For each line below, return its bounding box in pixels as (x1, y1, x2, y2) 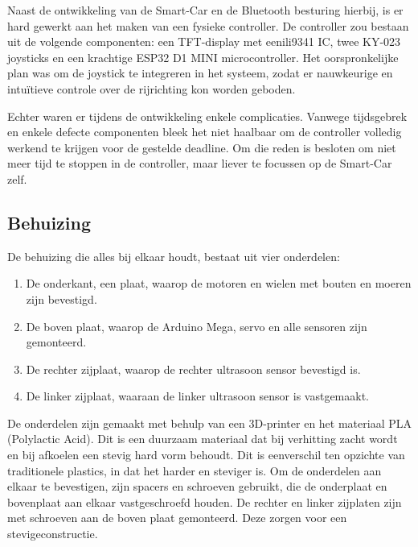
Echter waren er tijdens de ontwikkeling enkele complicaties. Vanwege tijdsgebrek (7, 107, 408, 124)
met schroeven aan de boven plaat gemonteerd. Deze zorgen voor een (7, 509, 347, 526)
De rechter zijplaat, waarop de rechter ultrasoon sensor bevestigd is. (26, 360, 361, 377)
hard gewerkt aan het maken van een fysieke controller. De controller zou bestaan (7, 17, 409, 34)
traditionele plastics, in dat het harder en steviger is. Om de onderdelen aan (7, 462, 382, 479)
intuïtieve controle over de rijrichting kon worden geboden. (7, 80, 296, 97)
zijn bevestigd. (26, 290, 97, 307)
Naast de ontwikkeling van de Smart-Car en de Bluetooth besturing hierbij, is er (7, 2, 404, 18)
